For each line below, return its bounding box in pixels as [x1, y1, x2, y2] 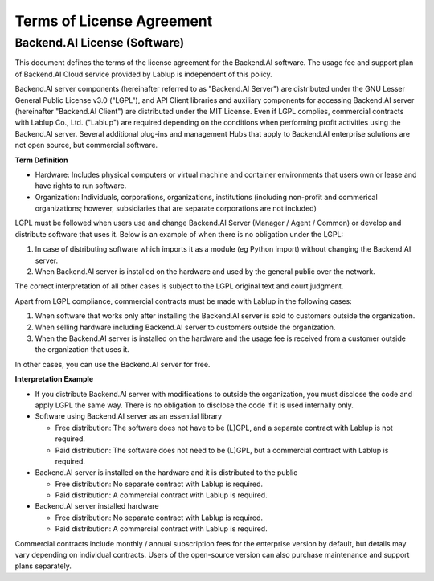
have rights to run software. [35, 181, 127, 190]
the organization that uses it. [35, 345, 130, 354]
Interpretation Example [14, 374, 94, 384]
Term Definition [14, 155, 68, 165]
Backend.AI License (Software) [14, 35, 185, 50]
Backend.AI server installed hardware [35, 501, 160, 511]
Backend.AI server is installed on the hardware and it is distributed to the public [35, 468, 298, 477]
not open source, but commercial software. [14, 141, 158, 150]
